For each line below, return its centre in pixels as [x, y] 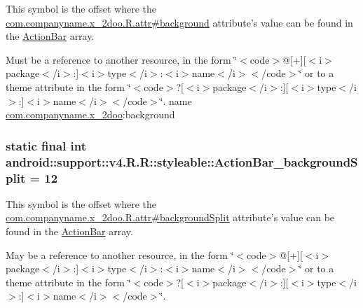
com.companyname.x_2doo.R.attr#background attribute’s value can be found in [179, 22]
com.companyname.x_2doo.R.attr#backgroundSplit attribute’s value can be [170, 217]
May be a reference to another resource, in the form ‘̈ [120, 254]
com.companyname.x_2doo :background [90, 114]
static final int [46, 145]
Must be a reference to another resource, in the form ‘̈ [122, 59]
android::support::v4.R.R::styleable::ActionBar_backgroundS [182, 161]
